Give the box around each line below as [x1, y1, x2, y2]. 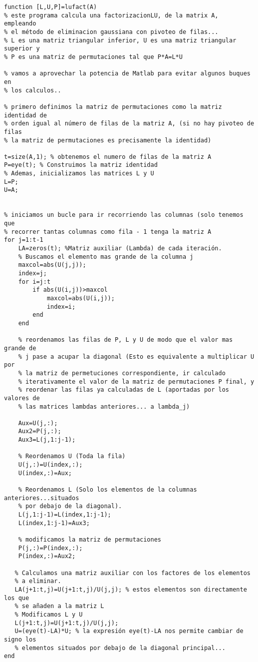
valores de [4, 394, 40, 402]
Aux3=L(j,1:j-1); [18, 436, 76, 444]
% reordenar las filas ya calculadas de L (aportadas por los [18, 386, 230, 394]
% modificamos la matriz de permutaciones [18, 536, 161, 543]
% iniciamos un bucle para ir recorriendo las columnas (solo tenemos [4, 211, 244, 219]
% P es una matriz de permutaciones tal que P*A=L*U [4, 53, 183, 60]
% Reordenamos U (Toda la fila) [18, 453, 126, 460]
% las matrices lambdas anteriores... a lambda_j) [18, 403, 190, 410]
